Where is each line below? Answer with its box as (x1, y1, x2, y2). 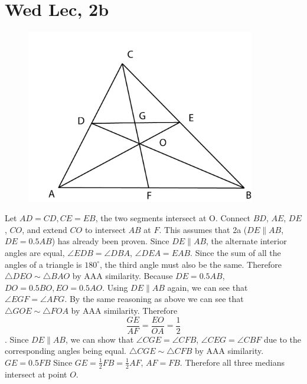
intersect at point (5, 367, 67, 380)
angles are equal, (5, 247, 65, 258)
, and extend (22, 223, 67, 235)
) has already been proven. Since (51, 235, 169, 247)
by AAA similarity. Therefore (71, 304, 178, 316)
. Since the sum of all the (190, 247, 281, 258)
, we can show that (65, 333, 134, 345)
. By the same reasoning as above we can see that (64, 293, 244, 305)
